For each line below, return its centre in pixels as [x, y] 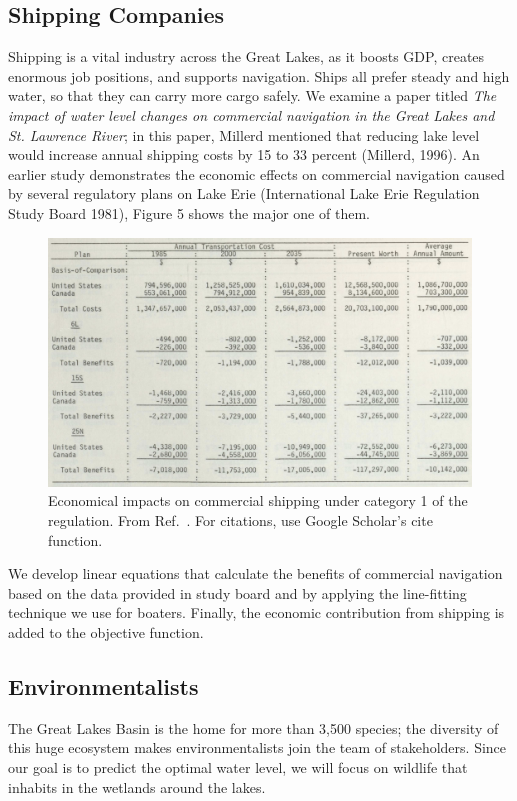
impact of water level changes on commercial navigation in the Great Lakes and [251, 114]
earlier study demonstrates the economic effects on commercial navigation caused [256, 173]
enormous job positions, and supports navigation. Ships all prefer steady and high [259, 75]
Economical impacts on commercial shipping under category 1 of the [258, 500]
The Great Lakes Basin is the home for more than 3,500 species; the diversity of [253, 727]
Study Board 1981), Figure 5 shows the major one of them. [189, 212]
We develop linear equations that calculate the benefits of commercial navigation [255, 573]
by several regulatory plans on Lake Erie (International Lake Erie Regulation [244, 193]
